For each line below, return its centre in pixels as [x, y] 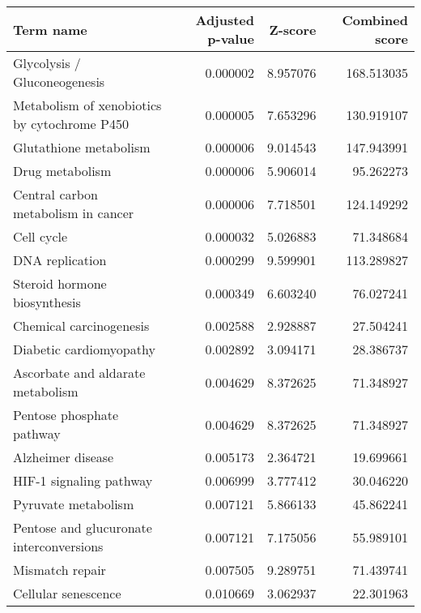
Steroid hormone [60, 283]
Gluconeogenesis [59, 81]
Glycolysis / [47, 63]
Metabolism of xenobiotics [87, 105]
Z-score [293, 29]
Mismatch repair [60, 570]
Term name [50, 29]
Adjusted [225, 20]
